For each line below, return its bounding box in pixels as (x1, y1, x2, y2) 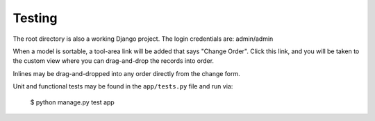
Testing (12, 10, 58, 26)
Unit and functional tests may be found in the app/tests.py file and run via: (12, 82, 233, 91)
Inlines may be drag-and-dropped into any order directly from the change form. (12, 69, 241, 77)
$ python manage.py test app (30, 97, 115, 106)
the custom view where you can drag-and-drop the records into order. (12, 57, 215, 65)
